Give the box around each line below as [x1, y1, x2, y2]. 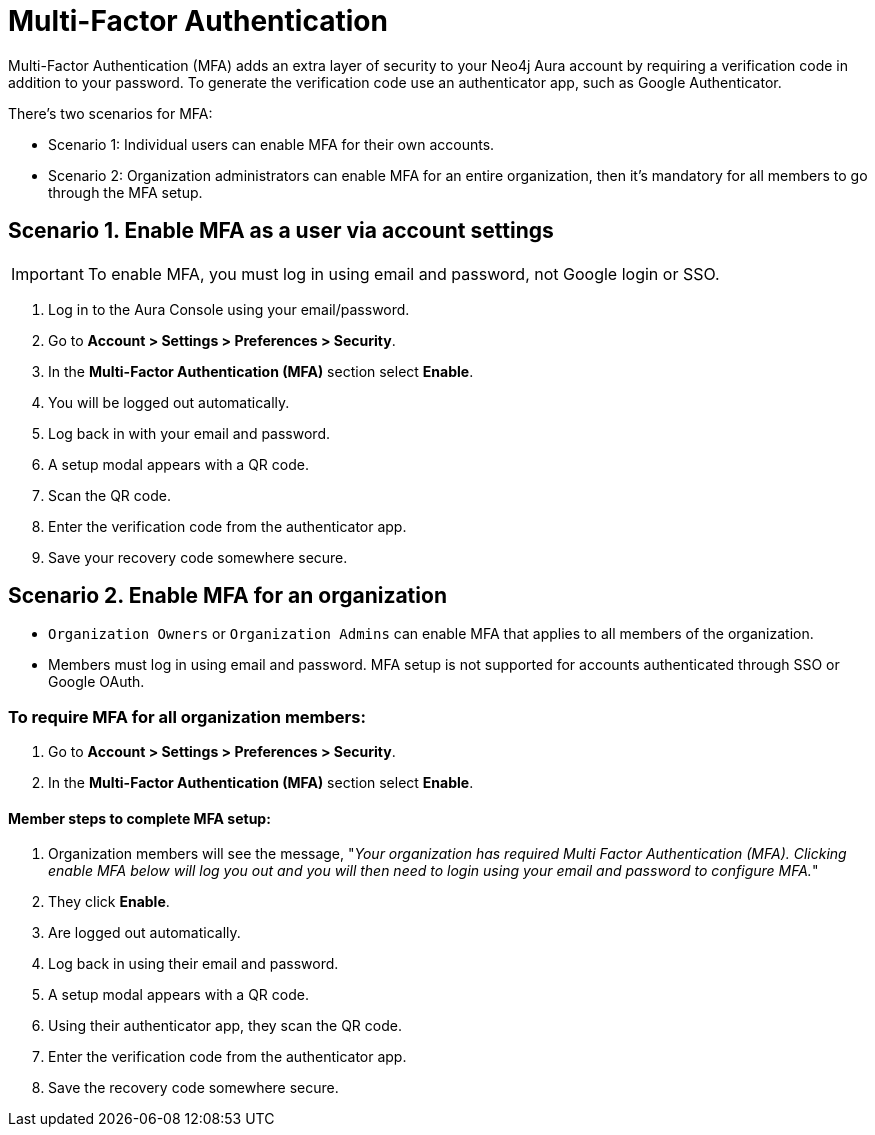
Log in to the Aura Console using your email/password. [48, 300, 410, 318]
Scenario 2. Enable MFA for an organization [8, 583, 447, 609]
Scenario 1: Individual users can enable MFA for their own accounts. [48, 135, 495, 153]
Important [11, 263, 84, 284]
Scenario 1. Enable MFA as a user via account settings [8, 218, 554, 244]
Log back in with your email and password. [48, 424, 330, 442]
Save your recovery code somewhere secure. [48, 548, 348, 566]
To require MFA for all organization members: [8, 706, 366, 727]
